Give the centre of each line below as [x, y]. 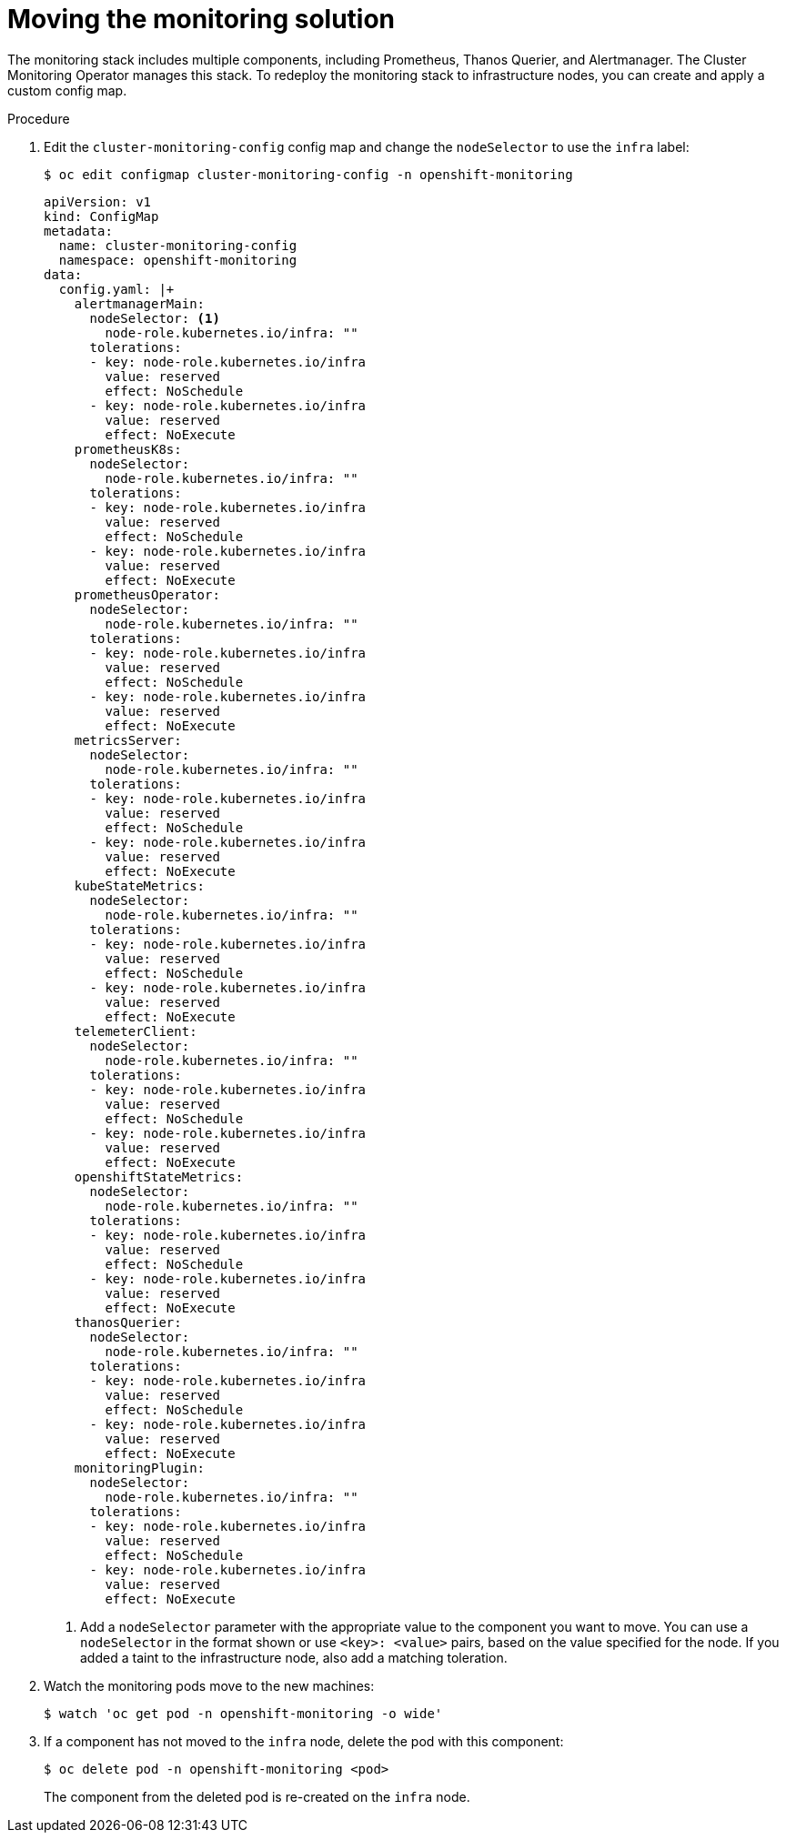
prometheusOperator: [147, 594]
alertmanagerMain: [140, 303]
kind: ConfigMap [101, 216]
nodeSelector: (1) [155, 318]
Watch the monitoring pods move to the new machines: [209, 1685]
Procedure [39, 118]
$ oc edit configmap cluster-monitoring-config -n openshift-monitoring [308, 174]
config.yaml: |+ [116, 289]
